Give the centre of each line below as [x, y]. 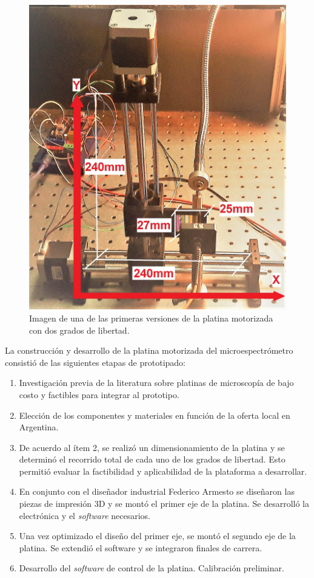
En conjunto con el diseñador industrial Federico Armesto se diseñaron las [157, 491]
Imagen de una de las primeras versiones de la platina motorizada [151, 318]
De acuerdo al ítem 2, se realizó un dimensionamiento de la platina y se [152, 447]
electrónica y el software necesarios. [85, 515]
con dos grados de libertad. [79, 330]
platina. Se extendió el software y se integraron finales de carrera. [141, 547]
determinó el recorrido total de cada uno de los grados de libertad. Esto [152, 459]
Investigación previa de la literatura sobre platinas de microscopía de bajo [156, 383]
